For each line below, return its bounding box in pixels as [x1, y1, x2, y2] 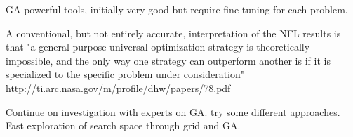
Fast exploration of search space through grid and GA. [6, 118, 241, 133]
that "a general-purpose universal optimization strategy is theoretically [6, 39, 310, 54]
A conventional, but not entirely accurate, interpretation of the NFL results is [6, 25, 341, 40]
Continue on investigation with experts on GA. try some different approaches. [6, 104, 340, 119]
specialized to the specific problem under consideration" [6, 67, 245, 81]
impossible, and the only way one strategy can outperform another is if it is [6, 53, 331, 67]
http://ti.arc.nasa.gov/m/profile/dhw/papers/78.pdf [6, 80, 231, 95]
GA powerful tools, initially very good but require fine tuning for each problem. [6, 2, 348, 16]
